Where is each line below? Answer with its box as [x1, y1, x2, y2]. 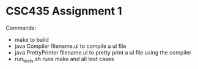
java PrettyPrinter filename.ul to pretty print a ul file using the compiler [14, 48, 192, 56]
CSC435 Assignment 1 [5, 4, 123, 18]
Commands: [5, 24, 37, 31]
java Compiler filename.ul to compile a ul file [14, 42, 127, 50]
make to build [14, 36, 50, 43]
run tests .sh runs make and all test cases [14, 55, 114, 64]
